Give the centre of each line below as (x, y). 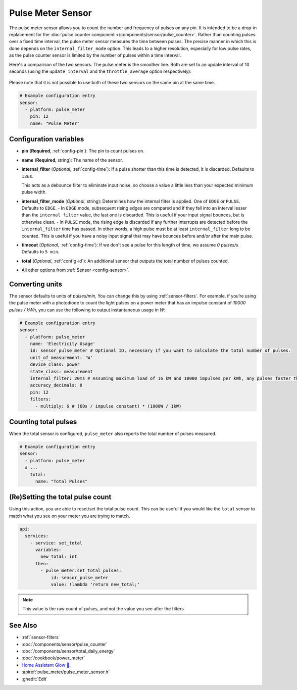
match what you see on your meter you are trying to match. (70, 516)
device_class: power (55, 365)
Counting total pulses (43, 421)
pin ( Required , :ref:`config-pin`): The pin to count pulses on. (83, 151)
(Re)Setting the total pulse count (60, 497)
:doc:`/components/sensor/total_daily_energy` (68, 651)
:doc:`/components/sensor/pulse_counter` (64, 644)
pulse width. (34, 192)
